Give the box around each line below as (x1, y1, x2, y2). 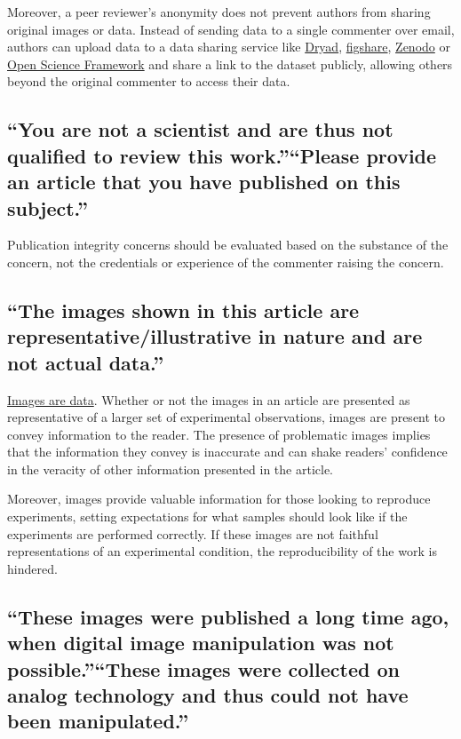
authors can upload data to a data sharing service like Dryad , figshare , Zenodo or (7, 37, 450, 56)
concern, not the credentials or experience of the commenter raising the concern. (7, 252, 444, 271)
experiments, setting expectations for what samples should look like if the (7, 507, 408, 526)
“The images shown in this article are (7, 296, 360, 323)
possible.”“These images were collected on (7, 655, 400, 682)
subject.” (7, 194, 88, 221)
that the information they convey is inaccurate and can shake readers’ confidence (7, 442, 448, 461)
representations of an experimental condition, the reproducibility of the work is (7, 542, 437, 560)
